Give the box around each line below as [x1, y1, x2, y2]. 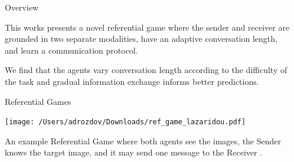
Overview [5, 1, 39, 13]
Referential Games [5, 95, 71, 107]
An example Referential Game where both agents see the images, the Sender [5, 134, 282, 147]
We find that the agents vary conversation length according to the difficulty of [5, 64, 288, 76]
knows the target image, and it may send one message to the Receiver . [5, 146, 263, 158]
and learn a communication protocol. [5, 44, 138, 56]
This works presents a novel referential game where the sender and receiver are [5, 21, 290, 33]
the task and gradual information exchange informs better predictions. [5, 75, 259, 87]
